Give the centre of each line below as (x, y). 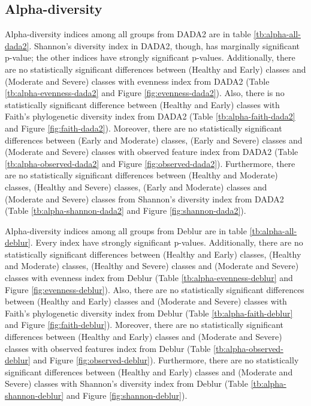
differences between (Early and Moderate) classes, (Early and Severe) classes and (154, 140)
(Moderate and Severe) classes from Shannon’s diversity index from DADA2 (144, 198)
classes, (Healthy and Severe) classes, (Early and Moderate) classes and (136, 186)
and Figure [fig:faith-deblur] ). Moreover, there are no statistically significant (144, 325)
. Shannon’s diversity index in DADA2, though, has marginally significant (164, 45)
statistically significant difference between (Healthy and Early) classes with (142, 104)
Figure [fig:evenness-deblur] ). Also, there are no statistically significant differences (155, 289)
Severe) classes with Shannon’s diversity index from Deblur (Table (126, 383)
